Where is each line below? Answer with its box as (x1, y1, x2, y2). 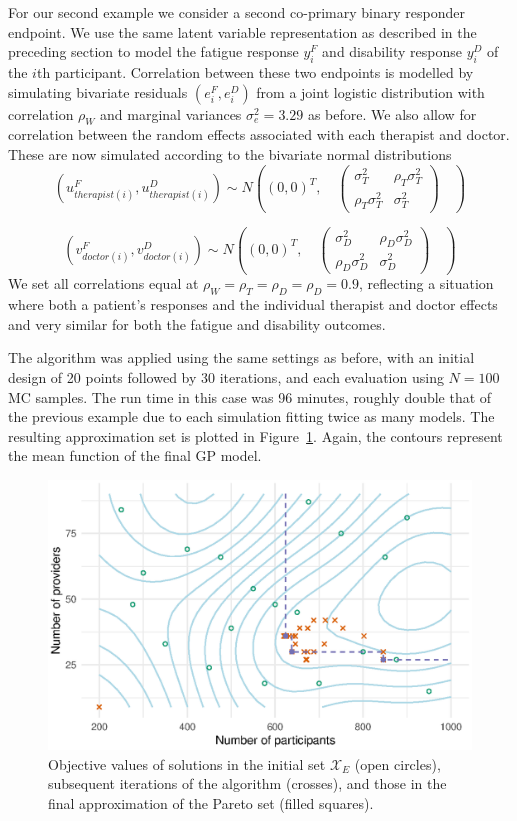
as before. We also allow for (307, 103, 477, 124)
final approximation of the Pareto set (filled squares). (48, 792, 374, 813)
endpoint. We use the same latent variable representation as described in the (8, 21, 477, 42)
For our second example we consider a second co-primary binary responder (8, 2, 465, 22)
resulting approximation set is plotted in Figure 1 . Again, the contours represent (8, 425, 503, 446)
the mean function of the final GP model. (8, 445, 262, 466)
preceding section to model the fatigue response (8, 41, 299, 62)
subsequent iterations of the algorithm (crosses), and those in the (48, 773, 447, 794)
